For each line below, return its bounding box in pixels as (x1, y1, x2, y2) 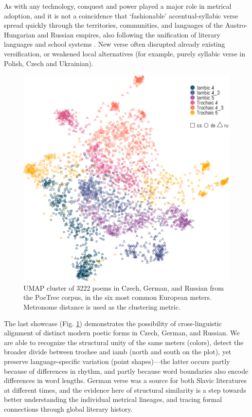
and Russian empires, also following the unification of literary (37, 29, 220, 39)
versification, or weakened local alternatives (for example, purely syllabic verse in (4, 48, 245, 58)
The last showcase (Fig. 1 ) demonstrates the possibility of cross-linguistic (4, 318, 222, 328)
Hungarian (4, 29, 36, 39)
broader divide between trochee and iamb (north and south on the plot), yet (4, 347, 232, 357)
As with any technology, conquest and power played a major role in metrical (4, 1, 232, 11)
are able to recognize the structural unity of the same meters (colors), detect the (4, 337, 244, 347)
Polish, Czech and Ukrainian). (4, 58, 93, 68)
